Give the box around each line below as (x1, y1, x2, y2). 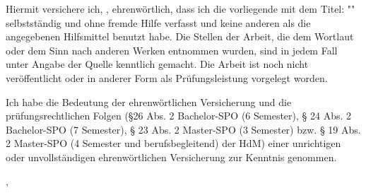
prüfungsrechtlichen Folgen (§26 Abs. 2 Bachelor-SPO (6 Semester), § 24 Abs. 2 (6, 108, 352, 123)
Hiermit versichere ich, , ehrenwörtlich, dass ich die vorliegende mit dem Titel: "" (6, 1, 355, 16)
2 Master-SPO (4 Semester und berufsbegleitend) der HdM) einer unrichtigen (6, 136, 341, 151)
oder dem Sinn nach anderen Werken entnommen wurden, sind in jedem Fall (6, 42, 338, 57)
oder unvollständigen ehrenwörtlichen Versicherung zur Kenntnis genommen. (6, 149, 337, 164)
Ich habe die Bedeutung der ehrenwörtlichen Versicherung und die (6, 94, 292, 109)
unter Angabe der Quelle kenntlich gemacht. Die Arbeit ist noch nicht (6, 57, 309, 71)
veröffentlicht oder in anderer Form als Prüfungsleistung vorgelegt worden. (6, 70, 328, 85)
